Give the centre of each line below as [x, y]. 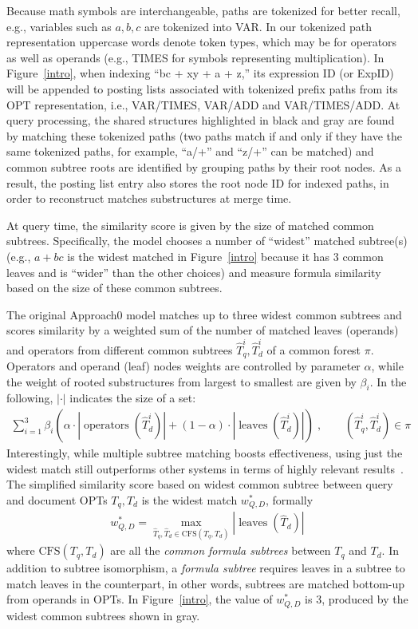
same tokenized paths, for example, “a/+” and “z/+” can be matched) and [190, 151]
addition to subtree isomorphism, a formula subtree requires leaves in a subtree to [206, 568]
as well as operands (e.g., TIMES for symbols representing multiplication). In [195, 57]
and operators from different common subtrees [120, 349]
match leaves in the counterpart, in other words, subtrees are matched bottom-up [206, 583]
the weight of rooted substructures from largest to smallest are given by [181, 381]
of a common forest [314, 349]
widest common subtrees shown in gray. [103, 615]
